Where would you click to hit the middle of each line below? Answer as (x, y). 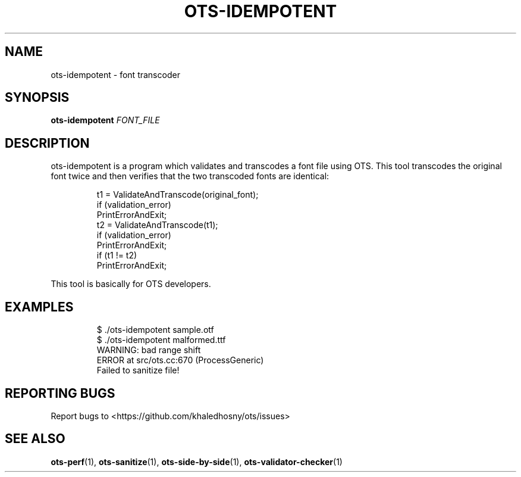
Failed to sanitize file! (138, 370)
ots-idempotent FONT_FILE (105, 120)
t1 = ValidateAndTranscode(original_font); (178, 195)
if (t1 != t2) (117, 255)
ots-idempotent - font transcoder (115, 74)
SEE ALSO (35, 439)
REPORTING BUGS (60, 393)
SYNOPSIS (37, 98)
